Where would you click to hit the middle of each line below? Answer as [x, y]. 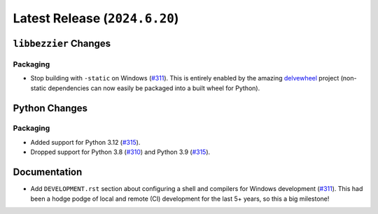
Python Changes [50, 108]
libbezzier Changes [62, 43]
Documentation [48, 172]
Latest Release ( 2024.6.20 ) [96, 18]
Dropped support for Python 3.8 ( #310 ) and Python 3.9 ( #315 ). [120, 152]
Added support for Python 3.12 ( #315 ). [85, 142]
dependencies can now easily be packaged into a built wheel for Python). [154, 88]
